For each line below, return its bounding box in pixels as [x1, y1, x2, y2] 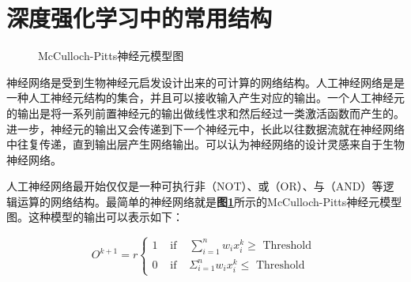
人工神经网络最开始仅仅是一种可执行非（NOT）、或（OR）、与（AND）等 [6, 178, 383, 194]
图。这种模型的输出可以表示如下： [6, 209, 183, 225]
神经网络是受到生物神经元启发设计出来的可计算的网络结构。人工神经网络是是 [6, 73, 405, 90]
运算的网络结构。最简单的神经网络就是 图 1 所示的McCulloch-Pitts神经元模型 [17, 193, 402, 209]
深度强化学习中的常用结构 [6, 2, 273, 34]
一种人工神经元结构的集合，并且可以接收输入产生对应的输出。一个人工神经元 [6, 89, 405, 106]
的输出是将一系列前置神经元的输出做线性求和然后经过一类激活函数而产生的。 [6, 104, 405, 121]
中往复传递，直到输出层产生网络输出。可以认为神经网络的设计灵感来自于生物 [6, 136, 405, 152]
